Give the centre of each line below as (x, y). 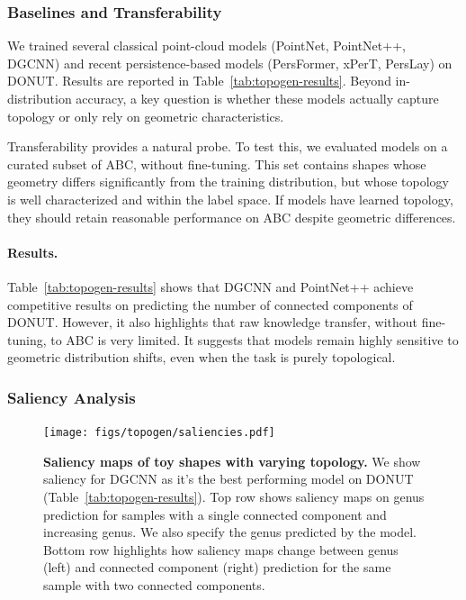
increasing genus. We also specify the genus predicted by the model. (230, 532)
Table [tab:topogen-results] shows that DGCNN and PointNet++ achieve (211, 286)
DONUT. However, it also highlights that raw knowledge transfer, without (212, 322)
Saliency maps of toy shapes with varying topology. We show (232, 461)
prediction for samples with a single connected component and (215, 514)
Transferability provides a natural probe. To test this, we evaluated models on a (228, 146)
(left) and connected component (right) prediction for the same (217, 567)
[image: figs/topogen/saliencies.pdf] (159, 433)
